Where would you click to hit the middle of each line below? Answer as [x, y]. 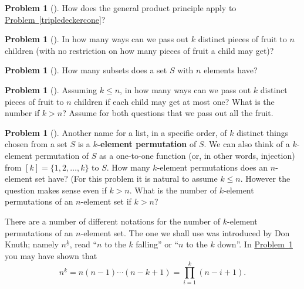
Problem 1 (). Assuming [51, 89]
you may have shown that [51, 255]
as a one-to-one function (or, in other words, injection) [197, 155]
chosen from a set [36, 144]
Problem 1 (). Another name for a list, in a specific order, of [116, 132]
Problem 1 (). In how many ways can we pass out [97, 39]
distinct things [263, 132]
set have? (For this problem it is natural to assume [126, 178]
